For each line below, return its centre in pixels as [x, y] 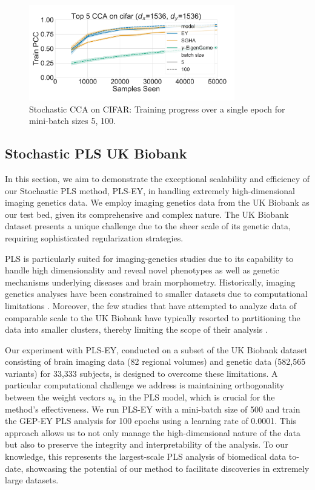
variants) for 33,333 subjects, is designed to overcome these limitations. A [141, 373]
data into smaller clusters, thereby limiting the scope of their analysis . [136, 329]
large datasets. [32, 480]
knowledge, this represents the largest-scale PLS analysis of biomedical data [146, 456]
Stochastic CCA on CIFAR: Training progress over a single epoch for [157, 109]
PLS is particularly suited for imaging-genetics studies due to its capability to [149, 258]
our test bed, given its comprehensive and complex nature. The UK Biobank [147, 214]
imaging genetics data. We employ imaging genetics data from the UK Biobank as [157, 202]
